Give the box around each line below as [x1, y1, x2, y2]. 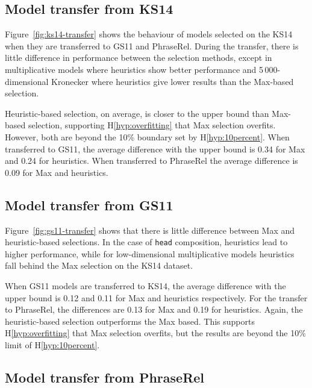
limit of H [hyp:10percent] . [5, 338, 100, 351]
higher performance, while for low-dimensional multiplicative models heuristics [5, 247, 295, 260]
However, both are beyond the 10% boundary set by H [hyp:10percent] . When [5, 130, 290, 143]
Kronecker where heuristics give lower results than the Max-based [51, 75, 294, 87]
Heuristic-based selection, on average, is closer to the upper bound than [5, 107, 269, 119]
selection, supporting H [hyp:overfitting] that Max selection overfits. [28, 119, 276, 131]
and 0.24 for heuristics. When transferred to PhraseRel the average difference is [5, 154, 298, 167]
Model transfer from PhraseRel [5, 368, 205, 386]
